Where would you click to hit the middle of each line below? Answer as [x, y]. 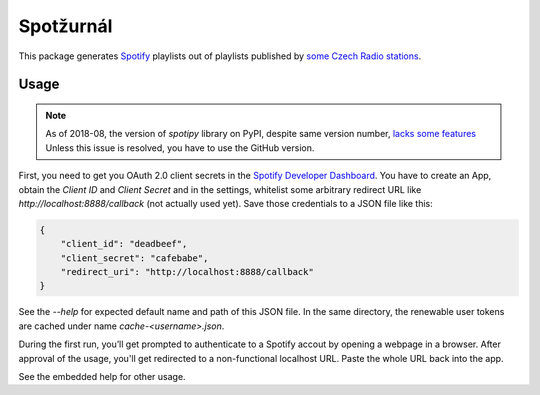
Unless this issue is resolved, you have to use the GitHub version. [180, 147]
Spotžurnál [65, 26]
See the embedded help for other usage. [102, 376]
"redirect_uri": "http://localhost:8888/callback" [187, 272]
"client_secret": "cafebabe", [134, 258]
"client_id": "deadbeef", [124, 244]
